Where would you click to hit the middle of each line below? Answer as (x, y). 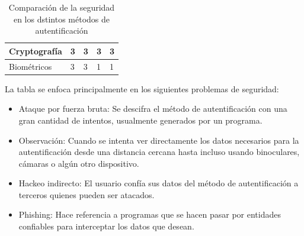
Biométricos (31, 66)
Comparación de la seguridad (62, 7)
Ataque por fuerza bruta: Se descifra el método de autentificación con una (153, 109)
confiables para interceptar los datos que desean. (106, 226)
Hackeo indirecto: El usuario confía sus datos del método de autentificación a (159, 183)
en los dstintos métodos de (62, 19)
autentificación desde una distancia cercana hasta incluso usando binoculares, (159, 152)
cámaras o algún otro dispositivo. (79, 163)
